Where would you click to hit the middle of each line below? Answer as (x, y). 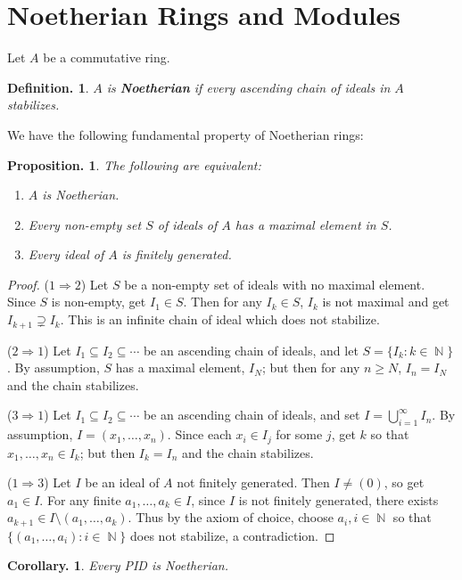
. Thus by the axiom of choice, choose (231, 517)
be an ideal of (122, 482)
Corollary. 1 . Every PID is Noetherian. (118, 565)
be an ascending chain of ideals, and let (251, 350)
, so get (404, 482)
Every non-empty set (85, 224)
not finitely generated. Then (253, 482)
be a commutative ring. (107, 57)
